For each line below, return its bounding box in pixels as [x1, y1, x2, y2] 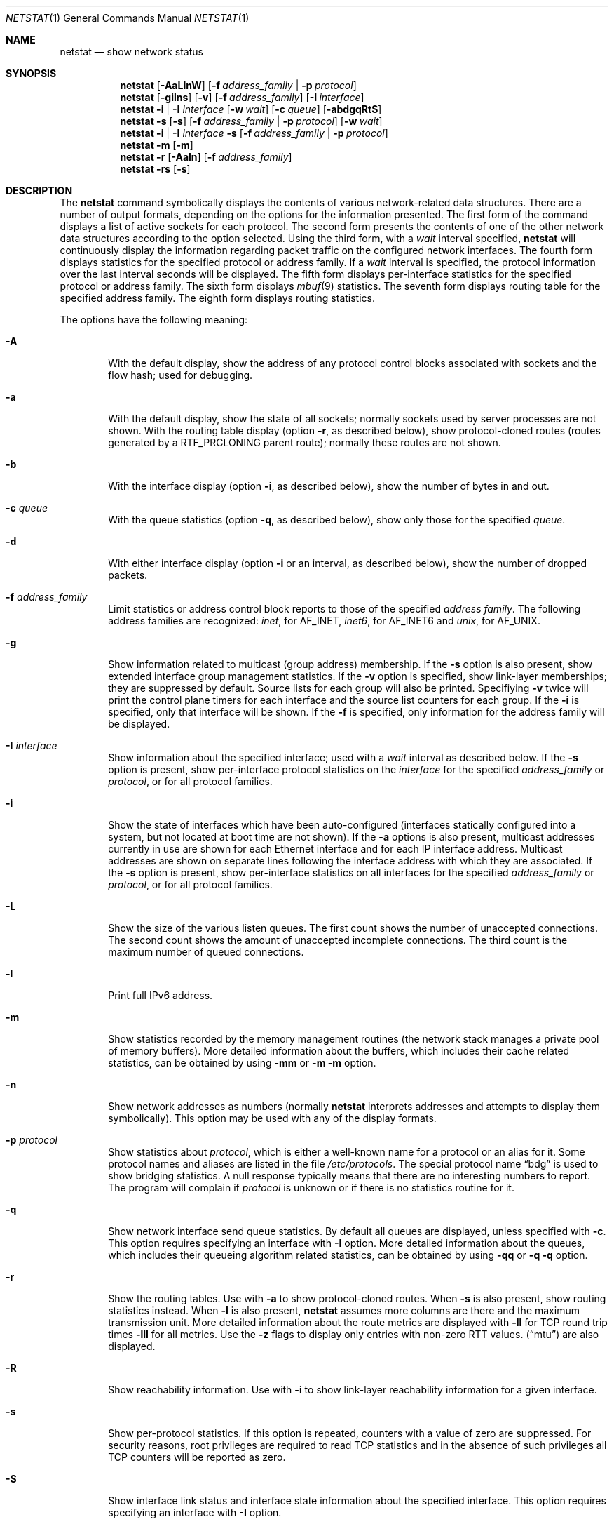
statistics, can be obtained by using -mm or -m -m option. [108, 1057, 376, 1069]
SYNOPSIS [6, 67, 57, 79]
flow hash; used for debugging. [108, 369, 253, 381]
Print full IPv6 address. [108, 989, 213, 1001]
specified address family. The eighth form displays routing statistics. [60, 292, 376, 304]
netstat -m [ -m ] [120, 139, 193, 151]
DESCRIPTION [6, 185, 73, 196]
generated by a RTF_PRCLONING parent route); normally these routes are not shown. [108, 436, 501, 448]
